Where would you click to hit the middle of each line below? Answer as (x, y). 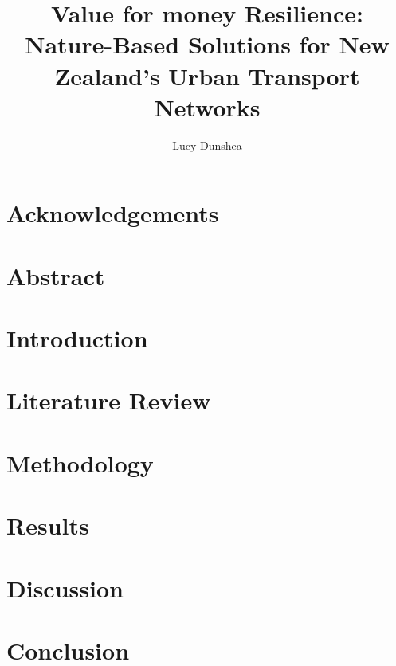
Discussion (65, 588)
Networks (207, 106)
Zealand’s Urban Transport (207, 75)
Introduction (77, 338)
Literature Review (109, 400)
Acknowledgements (113, 213)
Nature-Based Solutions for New (207, 44)
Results (48, 525)
